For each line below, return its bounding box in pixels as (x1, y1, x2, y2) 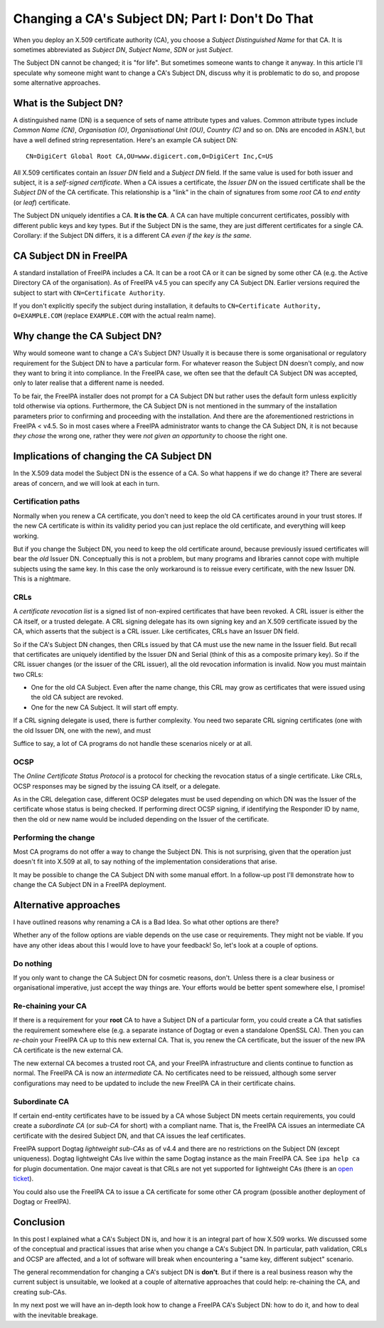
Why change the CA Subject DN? (13, 330, 162, 342)
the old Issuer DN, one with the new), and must (13, 726, 151, 735)
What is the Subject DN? (13, 97, 124, 109)
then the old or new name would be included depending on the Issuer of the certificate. (13, 814, 270, 823)
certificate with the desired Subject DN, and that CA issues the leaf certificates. (13, 1131, 246, 1140)
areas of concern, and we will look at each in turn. (13, 479, 160, 487)
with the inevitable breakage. (13, 1311, 99, 1319)
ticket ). (13, 1174, 34, 1183)
